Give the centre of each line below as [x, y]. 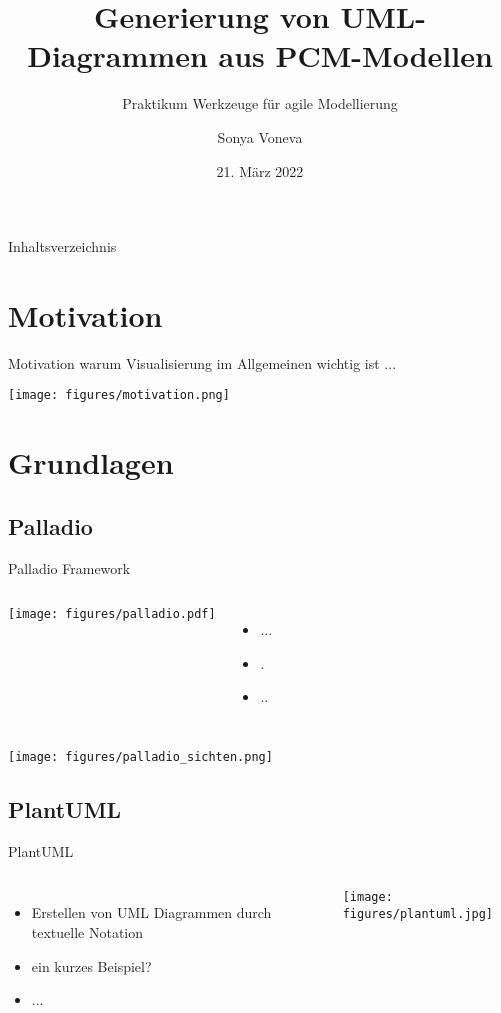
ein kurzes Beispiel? [91, 965]
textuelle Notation [87, 932]
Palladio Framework [69, 567]
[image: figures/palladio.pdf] [112, 614]
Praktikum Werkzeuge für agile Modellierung [260, 103]
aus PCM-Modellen [355, 55]
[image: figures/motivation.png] [119, 395]
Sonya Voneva [260, 136]
